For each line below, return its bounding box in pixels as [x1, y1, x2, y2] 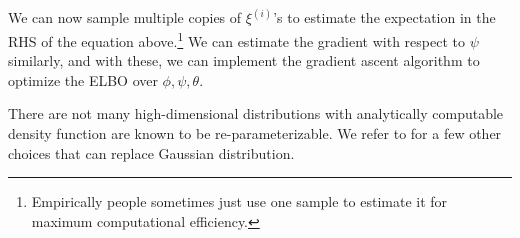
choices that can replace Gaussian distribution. [8, 142, 295, 163]
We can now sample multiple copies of [8, 7, 242, 28]
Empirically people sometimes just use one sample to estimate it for [31, 191, 448, 212]
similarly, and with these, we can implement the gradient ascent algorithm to [8, 50, 480, 71]
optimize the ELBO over [8, 69, 158, 90]
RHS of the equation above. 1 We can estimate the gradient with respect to [8, 28, 465, 51]
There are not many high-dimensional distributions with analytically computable [8, 103, 504, 124]
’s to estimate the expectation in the [273, 7, 496, 28]
